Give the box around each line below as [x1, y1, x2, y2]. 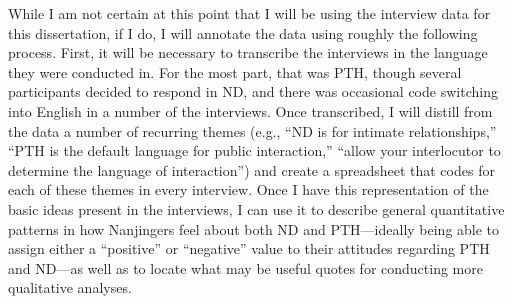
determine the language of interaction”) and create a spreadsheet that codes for [8, 159, 495, 180]
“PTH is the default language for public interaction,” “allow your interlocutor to [8, 140, 501, 161]
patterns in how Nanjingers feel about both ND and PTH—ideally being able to [8, 218, 500, 239]
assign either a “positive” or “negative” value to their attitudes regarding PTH [8, 238, 490, 259]
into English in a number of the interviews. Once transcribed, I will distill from [8, 100, 493, 121]
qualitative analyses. [8, 277, 132, 298]
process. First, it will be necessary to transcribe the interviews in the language [8, 42, 488, 63]
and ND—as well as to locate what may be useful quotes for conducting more [8, 257, 483, 278]
